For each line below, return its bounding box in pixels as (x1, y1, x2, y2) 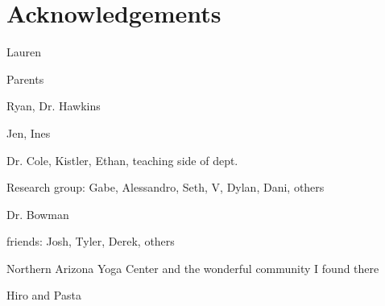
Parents (6, 70, 44, 87)
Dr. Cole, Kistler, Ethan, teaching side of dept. (6, 151, 238, 168)
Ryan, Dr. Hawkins (6, 97, 101, 114)
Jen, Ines (6, 124, 51, 141)
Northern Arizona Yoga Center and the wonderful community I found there (6, 259, 379, 276)
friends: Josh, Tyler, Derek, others (6, 233, 175, 250)
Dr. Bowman (6, 205, 69, 222)
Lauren (6, 43, 42, 60)
